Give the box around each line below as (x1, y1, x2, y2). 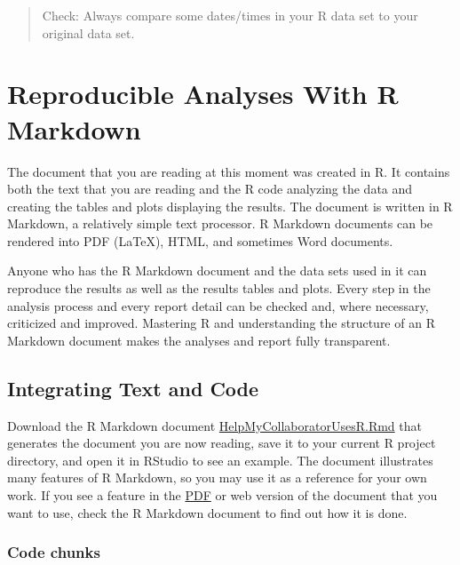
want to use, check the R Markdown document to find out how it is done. (7, 503, 408, 521)
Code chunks (7, 541, 100, 563)
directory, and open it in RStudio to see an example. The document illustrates (7, 450, 433, 469)
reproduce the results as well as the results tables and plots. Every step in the (7, 279, 431, 298)
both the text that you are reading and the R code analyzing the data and (7, 179, 413, 198)
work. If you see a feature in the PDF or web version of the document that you (7, 486, 438, 505)
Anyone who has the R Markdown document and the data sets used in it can (7, 261, 427, 280)
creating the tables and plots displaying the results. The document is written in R (7, 196, 453, 215)
